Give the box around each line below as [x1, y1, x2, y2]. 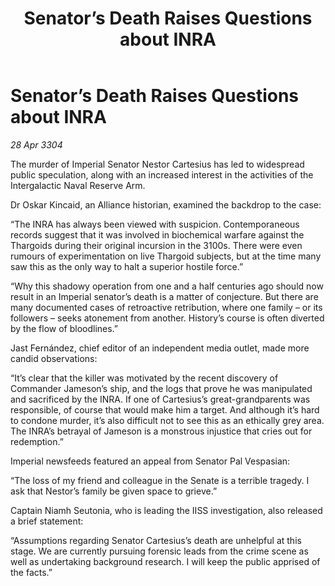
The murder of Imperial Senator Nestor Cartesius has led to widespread [10, 158, 305, 170]
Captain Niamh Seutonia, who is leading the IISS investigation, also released [10, 504, 323, 516]
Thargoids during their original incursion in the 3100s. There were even [10, 239, 303, 251]
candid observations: [10, 352, 98, 364]
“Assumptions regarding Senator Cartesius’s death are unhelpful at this [10, 534, 302, 546]
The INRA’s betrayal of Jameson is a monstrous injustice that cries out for [10, 425, 313, 437]
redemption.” [10, 435, 64, 447]
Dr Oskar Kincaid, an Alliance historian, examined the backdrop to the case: [10, 198, 322, 211]
